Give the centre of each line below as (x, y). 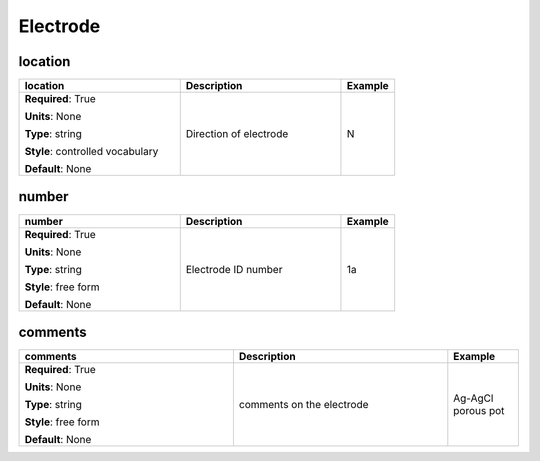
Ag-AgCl (473, 398)
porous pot (479, 411)
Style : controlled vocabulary (91, 152)
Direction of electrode (237, 134)
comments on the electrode (303, 405)
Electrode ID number (234, 269)
